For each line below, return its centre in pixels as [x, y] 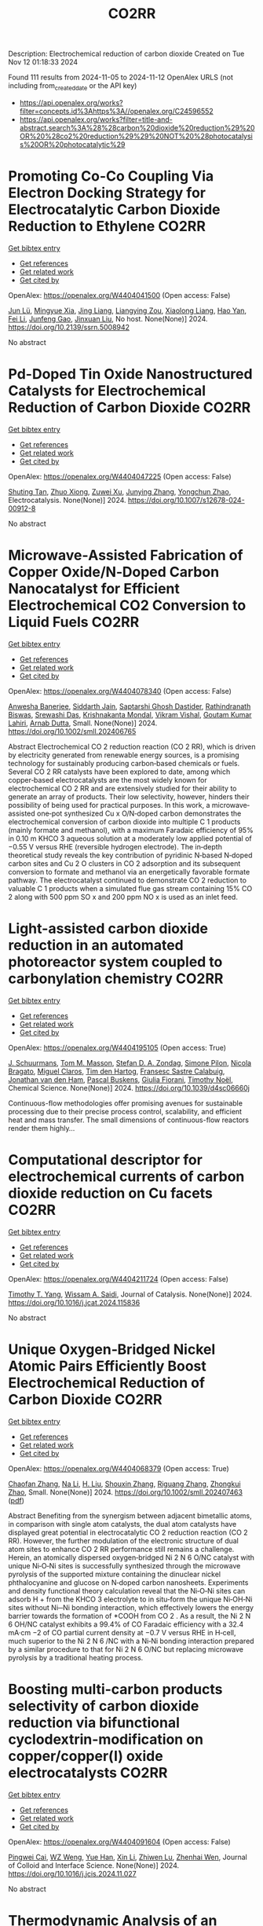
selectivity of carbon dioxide [104, 1706]
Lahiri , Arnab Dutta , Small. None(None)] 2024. [83, 723]
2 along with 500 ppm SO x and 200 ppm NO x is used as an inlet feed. [123, 897]
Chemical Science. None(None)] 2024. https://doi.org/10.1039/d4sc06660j [129, 1088]
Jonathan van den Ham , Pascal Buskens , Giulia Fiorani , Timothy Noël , [121, 1079]
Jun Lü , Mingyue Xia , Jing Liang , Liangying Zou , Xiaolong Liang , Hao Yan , [128, 310]
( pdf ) [16, 1500]
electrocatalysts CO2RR [88, 1772]
